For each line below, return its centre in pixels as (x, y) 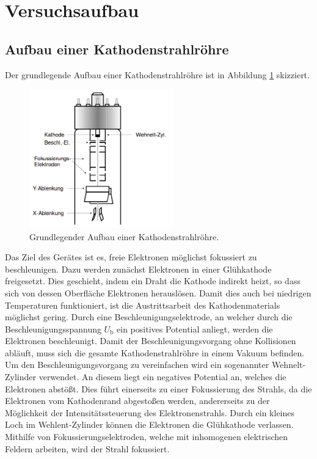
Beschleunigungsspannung (53, 329)
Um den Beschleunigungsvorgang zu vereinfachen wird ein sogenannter (137, 365)
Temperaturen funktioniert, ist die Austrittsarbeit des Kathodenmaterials (143, 305)
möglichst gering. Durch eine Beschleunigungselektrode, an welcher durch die (149, 317)
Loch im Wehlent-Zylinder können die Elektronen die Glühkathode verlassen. (149, 424)
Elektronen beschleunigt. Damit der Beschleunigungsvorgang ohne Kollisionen (151, 341)
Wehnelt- (289, 365)
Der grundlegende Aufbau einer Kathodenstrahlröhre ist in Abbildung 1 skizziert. (157, 74)
